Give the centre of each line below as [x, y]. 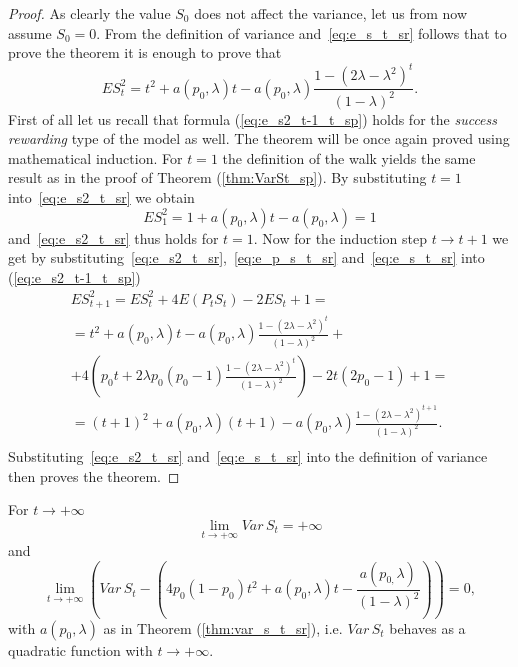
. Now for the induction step [340, 237]
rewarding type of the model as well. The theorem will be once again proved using [259, 138]
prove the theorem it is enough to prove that [145, 52]
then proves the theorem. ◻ [94, 475]
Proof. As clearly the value [89, 13]
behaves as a [427, 627]
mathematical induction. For [95, 157]
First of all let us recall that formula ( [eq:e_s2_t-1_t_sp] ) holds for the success [253, 118]
